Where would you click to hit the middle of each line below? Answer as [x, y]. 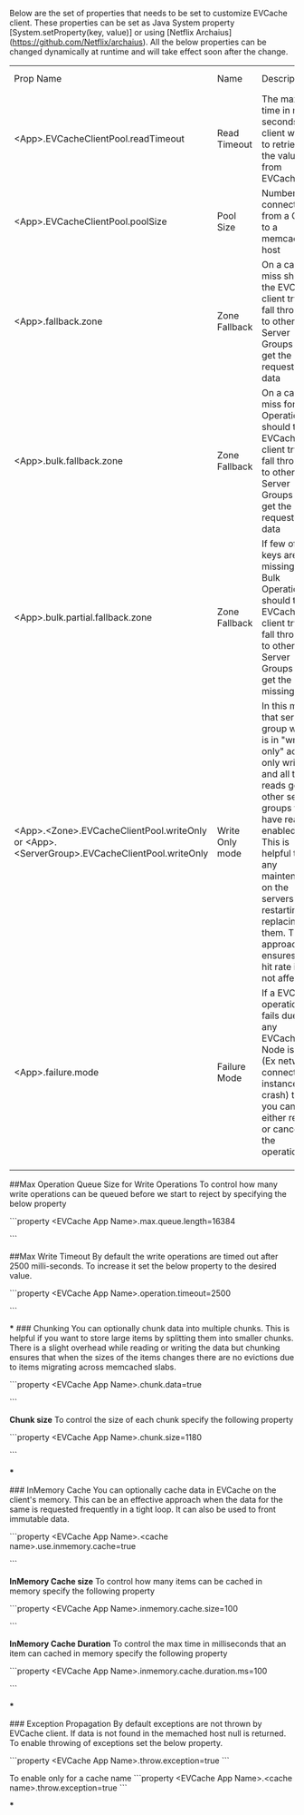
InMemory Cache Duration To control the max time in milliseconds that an [148, 1643]
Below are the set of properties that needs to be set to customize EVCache [148, 13]
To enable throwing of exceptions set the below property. [116, 1743]
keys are [280, 555]
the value [281, 156]
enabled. [280, 831]
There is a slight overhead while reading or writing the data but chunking [145, 1348]
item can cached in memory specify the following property [119, 1653]
